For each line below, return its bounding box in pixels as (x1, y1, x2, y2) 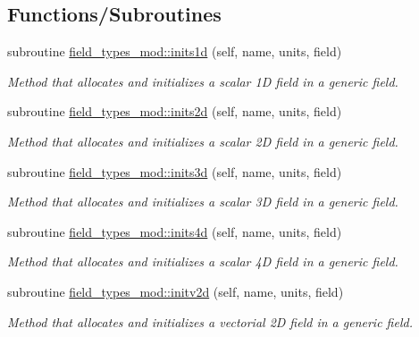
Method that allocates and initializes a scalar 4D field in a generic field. (7, 252, 398, 271)
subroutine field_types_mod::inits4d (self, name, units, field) (7, 222, 342, 240)
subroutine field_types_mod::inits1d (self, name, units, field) (7, 42, 342, 61)
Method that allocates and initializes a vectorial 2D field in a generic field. (7, 312, 413, 331)
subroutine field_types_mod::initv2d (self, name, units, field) (7, 282, 344, 300)
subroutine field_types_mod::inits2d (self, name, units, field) (7, 102, 342, 121)
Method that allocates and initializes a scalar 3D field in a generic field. (7, 192, 398, 211)
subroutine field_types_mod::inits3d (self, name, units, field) (7, 162, 342, 181)
